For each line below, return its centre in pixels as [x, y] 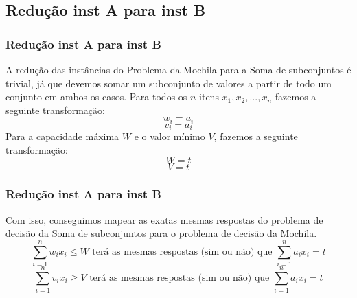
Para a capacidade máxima [62, 136]
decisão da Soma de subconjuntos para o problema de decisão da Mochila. [161, 233]
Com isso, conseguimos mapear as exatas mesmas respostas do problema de [164, 219]
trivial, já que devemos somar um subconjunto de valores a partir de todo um [169, 83]
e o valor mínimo [170, 136]
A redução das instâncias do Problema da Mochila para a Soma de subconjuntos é [178, 69]
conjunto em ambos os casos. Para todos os [96, 96]
